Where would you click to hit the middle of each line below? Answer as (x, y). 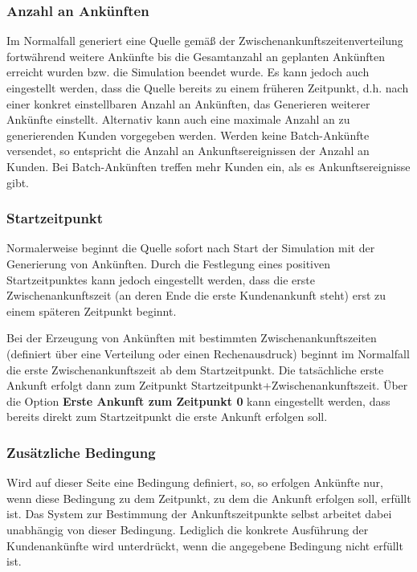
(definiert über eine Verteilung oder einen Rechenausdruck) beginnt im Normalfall (208, 353)
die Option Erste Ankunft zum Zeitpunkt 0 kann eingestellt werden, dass (198, 400)
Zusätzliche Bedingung (81, 452)
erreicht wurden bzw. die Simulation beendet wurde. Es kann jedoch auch (188, 72)
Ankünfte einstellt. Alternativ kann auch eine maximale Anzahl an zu (178, 119)
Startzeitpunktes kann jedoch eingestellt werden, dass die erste (161, 279)
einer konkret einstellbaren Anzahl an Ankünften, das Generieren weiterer (188, 103)
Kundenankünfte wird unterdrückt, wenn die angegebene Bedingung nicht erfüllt (205, 545)
